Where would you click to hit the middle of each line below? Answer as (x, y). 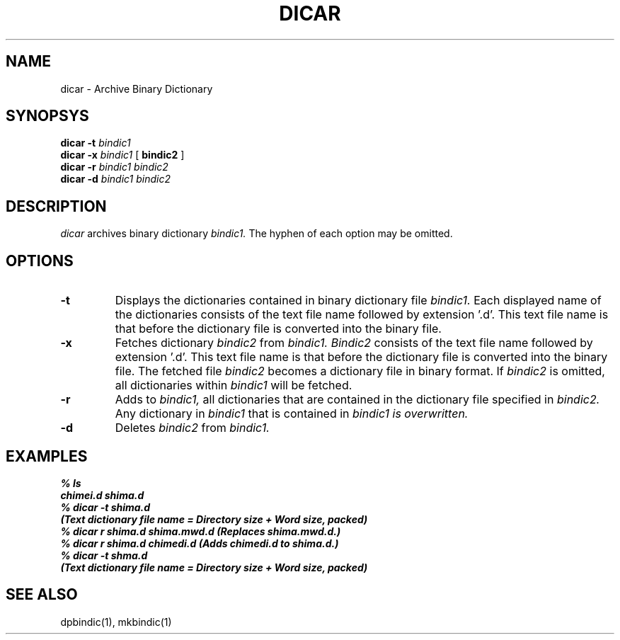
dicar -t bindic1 (96, 143)
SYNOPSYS (47, 116)
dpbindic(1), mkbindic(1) (116, 622)
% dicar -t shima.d (105, 507)
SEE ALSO (42, 595)
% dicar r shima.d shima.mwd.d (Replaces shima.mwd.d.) (201, 531)
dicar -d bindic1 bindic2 (116, 179)
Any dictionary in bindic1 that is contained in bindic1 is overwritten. (292, 414)
